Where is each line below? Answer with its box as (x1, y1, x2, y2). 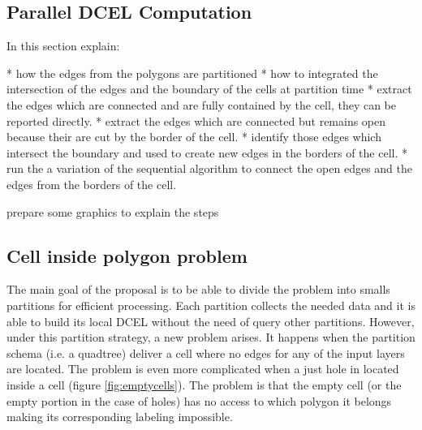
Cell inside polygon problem (6, 243, 248, 268)
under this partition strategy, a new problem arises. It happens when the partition (6, 329, 416, 346)
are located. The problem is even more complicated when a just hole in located (6, 360, 399, 377)
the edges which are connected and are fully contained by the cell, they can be (6, 96, 397, 113)
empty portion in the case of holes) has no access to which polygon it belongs (6, 392, 392, 409)
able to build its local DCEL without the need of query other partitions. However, (6, 312, 415, 329)
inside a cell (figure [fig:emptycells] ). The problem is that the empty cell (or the (6, 376, 402, 393)
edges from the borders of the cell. (6, 175, 177, 192)
